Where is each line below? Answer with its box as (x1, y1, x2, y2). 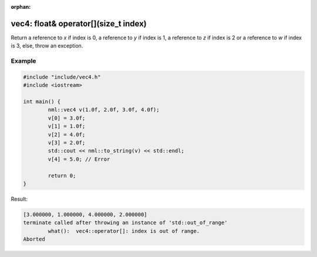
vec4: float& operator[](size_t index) (11, 18, 147, 29)
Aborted (23, 236, 45, 243)
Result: (11, 195, 28, 202)
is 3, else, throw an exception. (11, 42, 83, 49)
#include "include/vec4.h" (23, 73, 101, 80)
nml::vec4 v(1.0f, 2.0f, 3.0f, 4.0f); (48, 106, 160, 113)
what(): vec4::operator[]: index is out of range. (48, 228, 200, 234)
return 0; (48, 172, 76, 179)
